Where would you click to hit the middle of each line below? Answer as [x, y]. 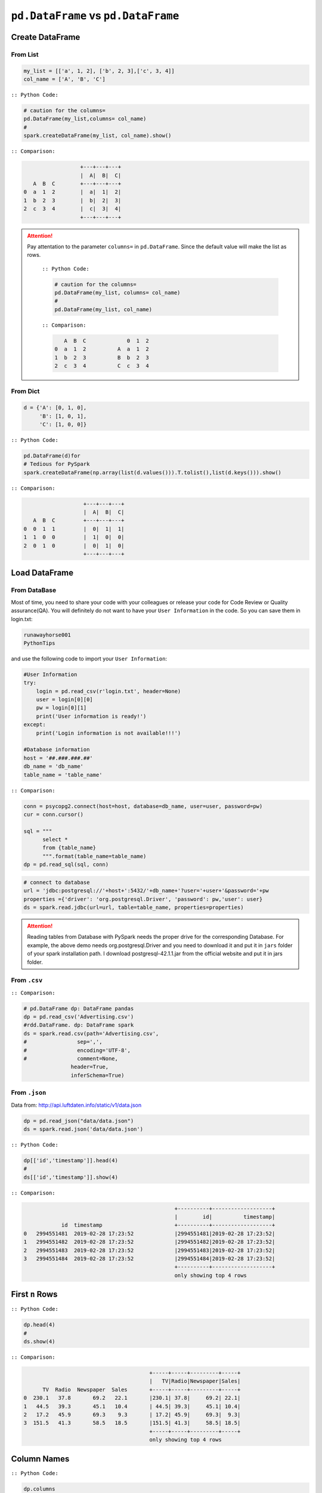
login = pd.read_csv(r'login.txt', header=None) [109, 691]
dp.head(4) [39, 1325]
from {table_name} [69, 848]
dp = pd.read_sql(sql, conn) [66, 865]
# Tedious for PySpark [57, 464]
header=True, [90, 1067]
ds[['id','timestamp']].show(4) [71, 1177]
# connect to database [57, 882]
